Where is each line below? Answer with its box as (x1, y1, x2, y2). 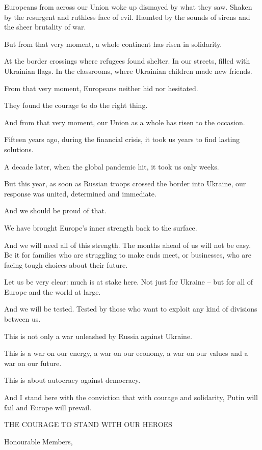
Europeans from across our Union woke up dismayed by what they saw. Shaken (4, 2, 252, 12)
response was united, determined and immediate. (4, 188, 156, 199)
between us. (4, 314, 41, 324)
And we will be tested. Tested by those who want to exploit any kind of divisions (4, 303, 257, 314)
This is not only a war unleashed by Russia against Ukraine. (4, 330, 193, 341)
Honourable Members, (4, 436, 73, 446)
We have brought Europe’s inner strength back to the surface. (4, 222, 197, 233)
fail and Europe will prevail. (4, 402, 92, 412)
